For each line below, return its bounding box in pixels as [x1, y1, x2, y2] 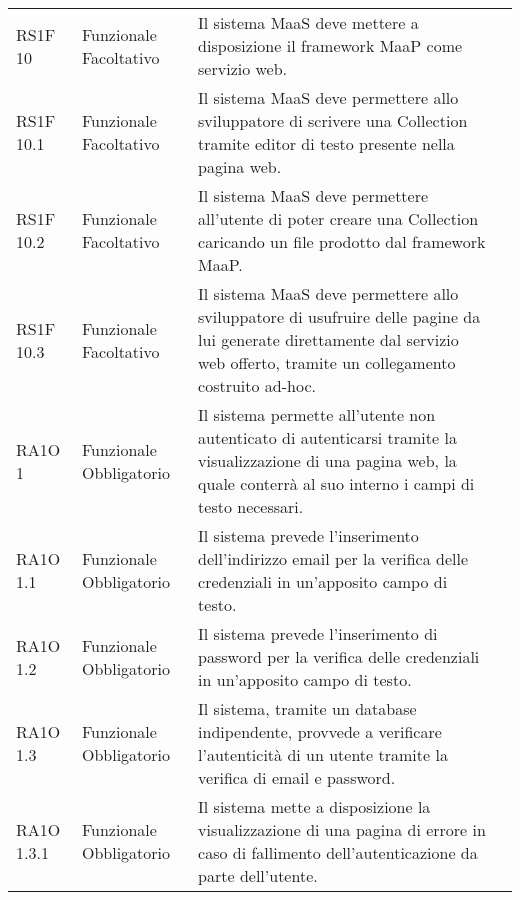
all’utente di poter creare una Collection [198, 207, 479, 230]
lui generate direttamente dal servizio [198, 328, 459, 351]
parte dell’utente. [198, 864, 318, 887]
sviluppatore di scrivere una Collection [198, 109, 468, 132]
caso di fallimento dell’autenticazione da [198, 841, 478, 864]
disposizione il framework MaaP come [198, 34, 463, 57]
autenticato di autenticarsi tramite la [198, 426, 457, 449]
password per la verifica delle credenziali [198, 645, 480, 668]
